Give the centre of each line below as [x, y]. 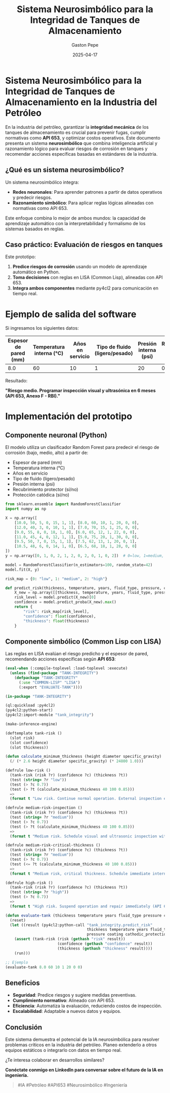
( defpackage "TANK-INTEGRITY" [46, 678]
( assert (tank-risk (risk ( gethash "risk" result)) [70, 939]
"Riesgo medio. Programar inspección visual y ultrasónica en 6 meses [80, 391]
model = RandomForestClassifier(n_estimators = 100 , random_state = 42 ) [79, 565]
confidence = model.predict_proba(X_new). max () [65, 602]
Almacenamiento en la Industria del [81, 102]
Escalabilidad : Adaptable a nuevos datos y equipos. [67, 1011]
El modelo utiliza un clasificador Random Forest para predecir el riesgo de [82, 447]
